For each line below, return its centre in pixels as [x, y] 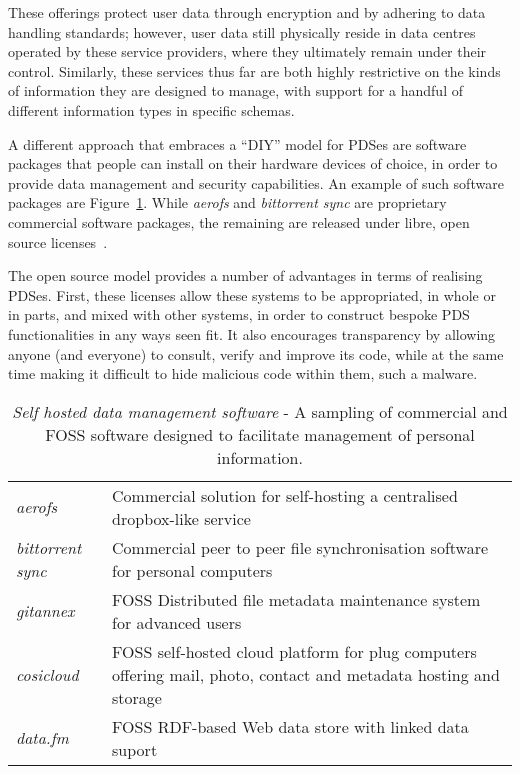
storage [137, 697]
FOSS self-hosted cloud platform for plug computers [294, 651]
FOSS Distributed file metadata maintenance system [296, 599]
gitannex [45, 611]
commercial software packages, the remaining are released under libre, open [239, 221]
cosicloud [47, 674]
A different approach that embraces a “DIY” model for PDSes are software [237, 143]
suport [135, 749]
